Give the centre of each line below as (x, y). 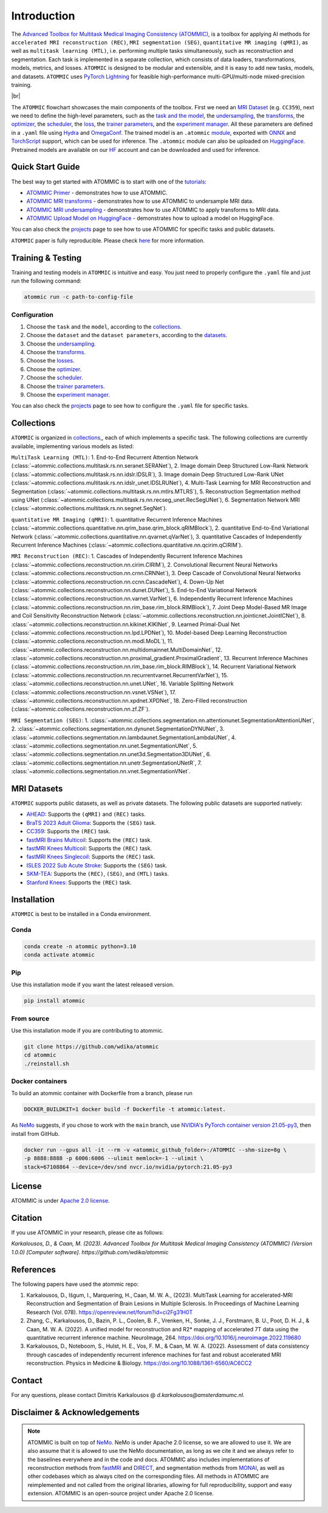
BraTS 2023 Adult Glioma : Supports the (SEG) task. (91, 822)
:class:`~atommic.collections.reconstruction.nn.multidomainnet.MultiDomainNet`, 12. (117, 649)
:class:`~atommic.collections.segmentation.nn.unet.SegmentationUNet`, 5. (104, 746)
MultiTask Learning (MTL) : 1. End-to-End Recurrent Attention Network (105, 457)
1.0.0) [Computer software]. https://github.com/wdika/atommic (90, 1252)
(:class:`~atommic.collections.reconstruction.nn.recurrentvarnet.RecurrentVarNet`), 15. (120, 675)
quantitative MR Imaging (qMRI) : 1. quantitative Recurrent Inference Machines (117, 519)
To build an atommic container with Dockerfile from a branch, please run (102, 1093)
